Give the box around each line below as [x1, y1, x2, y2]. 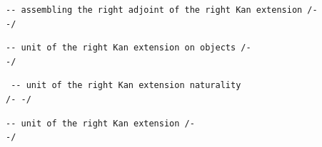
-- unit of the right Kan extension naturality [11, 80, 241, 91]
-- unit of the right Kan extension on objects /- [6, 43, 251, 53]
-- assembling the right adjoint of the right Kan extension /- [6, 5, 318, 15]
